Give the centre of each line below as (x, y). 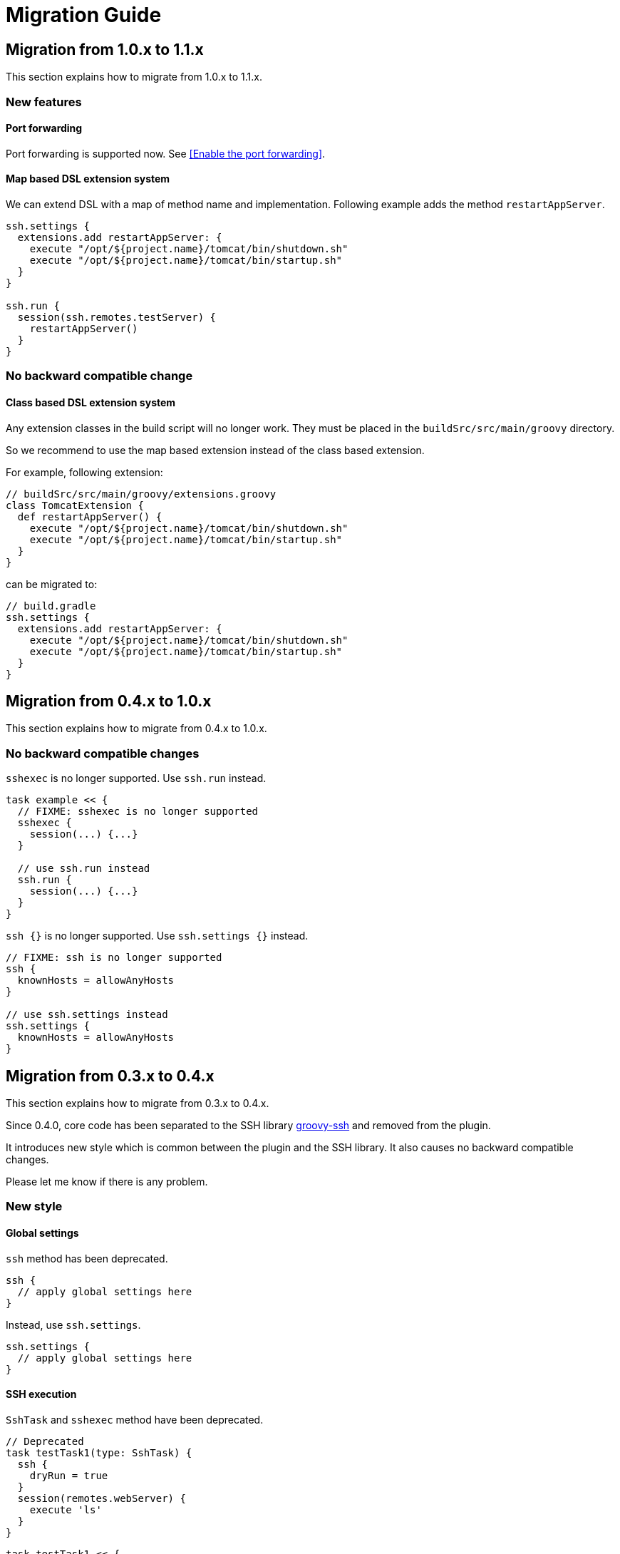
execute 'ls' (66, 1509)
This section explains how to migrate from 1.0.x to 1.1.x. (134, 77)
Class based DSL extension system (91, 402)
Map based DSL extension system (88, 179)
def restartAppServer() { (90, 516)
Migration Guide (84, 15)
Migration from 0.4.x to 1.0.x (109, 701)
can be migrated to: (52, 584)
